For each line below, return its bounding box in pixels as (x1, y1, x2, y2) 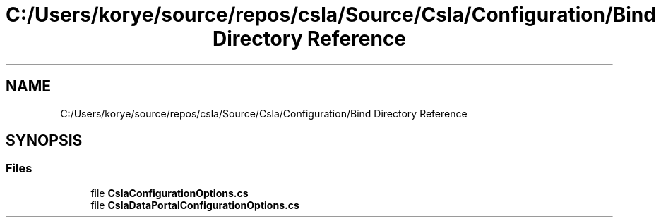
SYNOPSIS (6, 132, 83, 150)
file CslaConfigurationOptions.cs (90, 186, 249, 199)
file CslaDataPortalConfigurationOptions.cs (90, 198, 299, 211)
